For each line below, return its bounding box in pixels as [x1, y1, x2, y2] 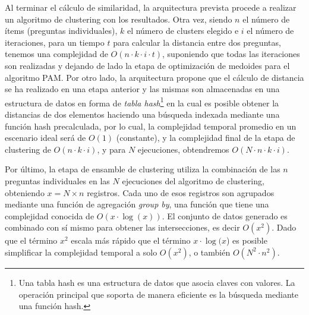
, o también [188, 245, 231, 258]
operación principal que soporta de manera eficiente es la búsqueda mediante [18, 288, 298, 300]
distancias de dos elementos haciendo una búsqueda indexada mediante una [5, 108, 280, 120]
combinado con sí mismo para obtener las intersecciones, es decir [5, 221, 240, 234]
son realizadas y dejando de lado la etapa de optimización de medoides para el [5, 59, 290, 71]
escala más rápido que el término [71, 234, 191, 247]
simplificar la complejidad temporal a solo [5, 245, 157, 258]
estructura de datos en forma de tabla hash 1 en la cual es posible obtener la [5, 94, 279, 109]
